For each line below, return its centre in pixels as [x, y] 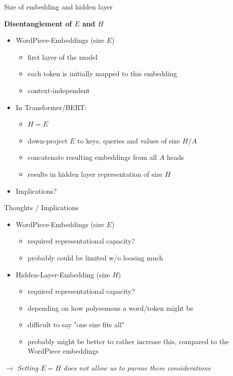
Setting [28, 368]
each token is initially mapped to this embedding [102, 73]
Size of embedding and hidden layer [58, 6]
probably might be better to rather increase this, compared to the [128, 341]
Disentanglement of [38, 23]
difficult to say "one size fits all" [76, 324]
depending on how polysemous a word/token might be [111, 308]
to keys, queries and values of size [129, 140]
